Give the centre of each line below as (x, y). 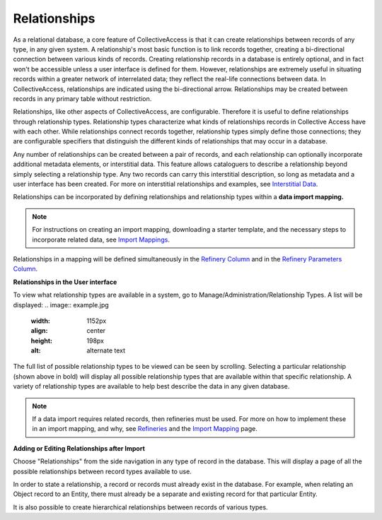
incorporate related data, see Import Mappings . (101, 240)
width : (41, 321)
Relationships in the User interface (65, 282)
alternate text (106, 350)
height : (42, 341)
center (96, 331)
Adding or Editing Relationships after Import (79, 448)
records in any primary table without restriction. (82, 98)
